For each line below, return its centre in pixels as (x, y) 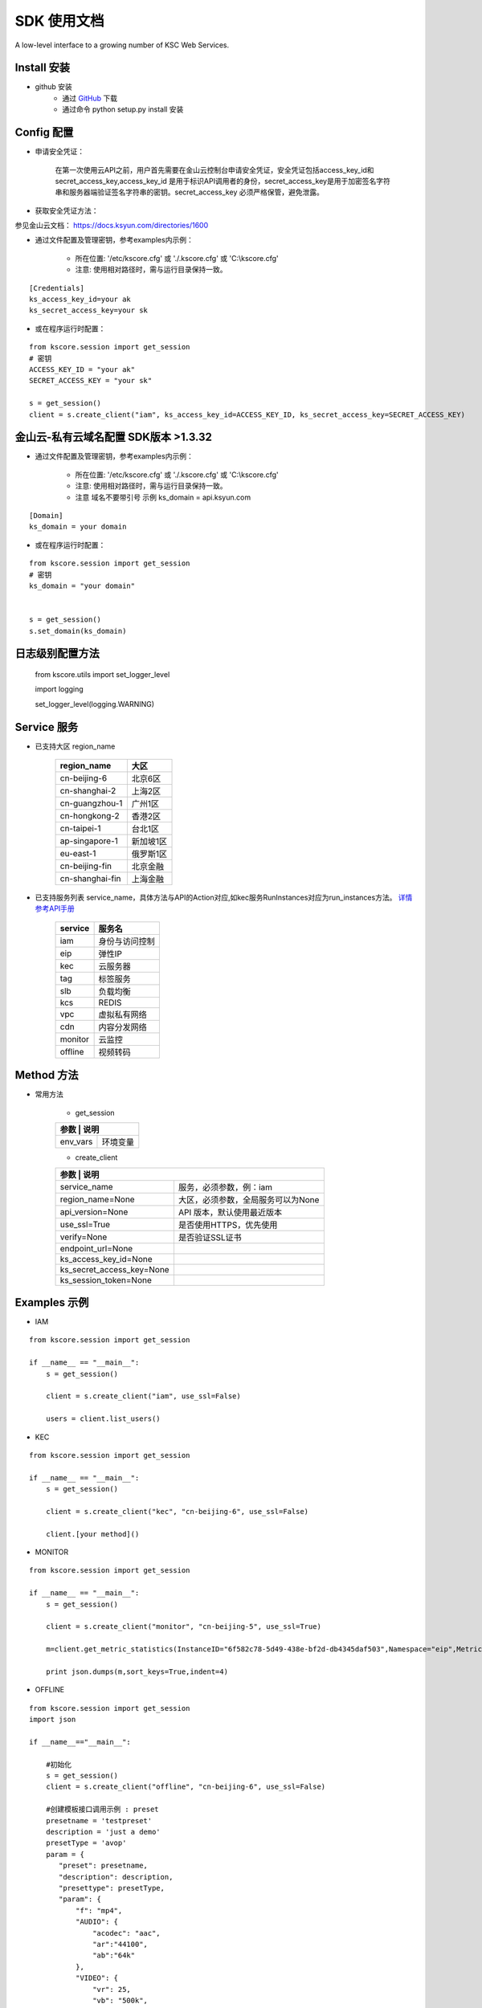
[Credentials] (57, 288)
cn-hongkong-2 (90, 816)
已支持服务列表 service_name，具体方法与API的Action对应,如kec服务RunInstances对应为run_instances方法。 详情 (224, 898)
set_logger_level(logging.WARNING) (95, 704)
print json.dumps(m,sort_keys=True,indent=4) (137, 1671)
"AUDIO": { (97, 1922)
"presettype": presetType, (112, 1888)
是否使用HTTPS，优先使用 (228, 1225)
